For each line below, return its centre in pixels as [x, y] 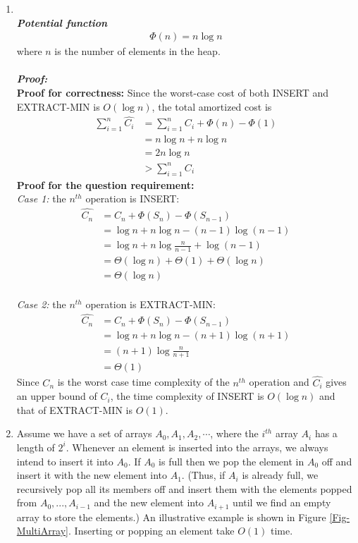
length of [36, 447]
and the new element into [149, 502]
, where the [234, 433]
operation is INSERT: [132, 199]
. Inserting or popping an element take [152, 531]
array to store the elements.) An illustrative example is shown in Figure [171, 517]
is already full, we [280, 475]
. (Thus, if [203, 475]
